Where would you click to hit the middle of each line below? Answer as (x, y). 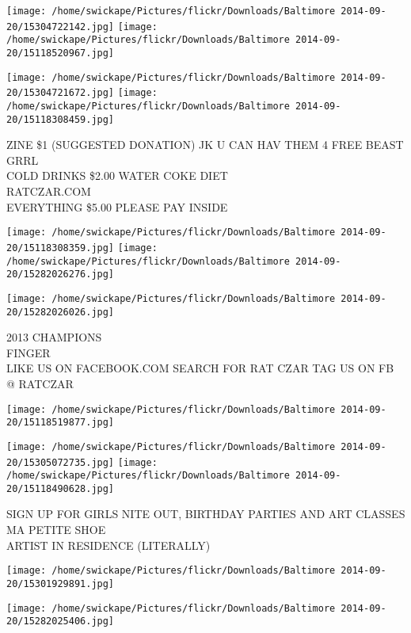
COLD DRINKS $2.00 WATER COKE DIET (117, 175)
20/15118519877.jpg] (61, 423)
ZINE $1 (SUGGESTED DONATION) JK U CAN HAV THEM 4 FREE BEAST (205, 145)
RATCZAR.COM (49, 191)
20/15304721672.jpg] (61, 93)
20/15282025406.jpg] (61, 622)
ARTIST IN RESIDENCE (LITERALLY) (108, 545)
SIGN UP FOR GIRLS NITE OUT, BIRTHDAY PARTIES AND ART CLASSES (206, 514)
